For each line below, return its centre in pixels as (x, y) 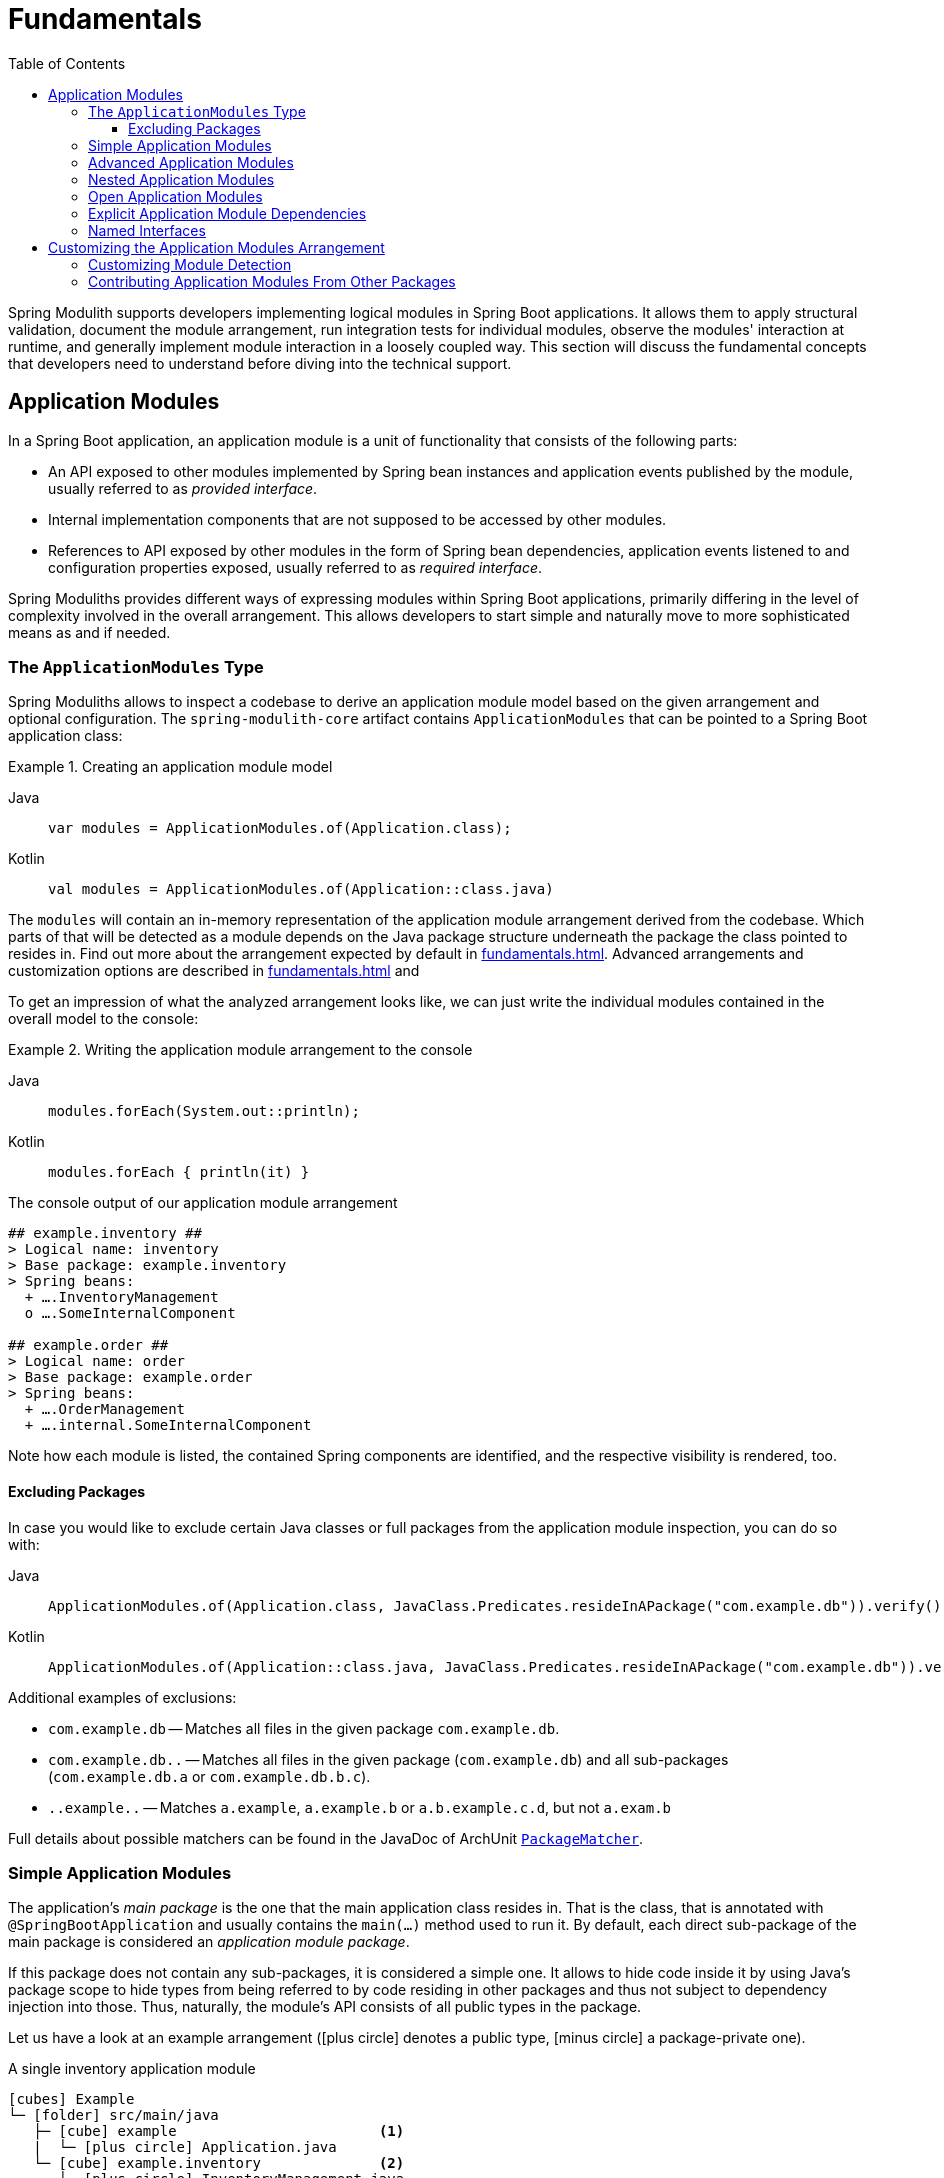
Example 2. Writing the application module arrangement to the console (240, 1050)
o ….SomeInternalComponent (130, 1313)
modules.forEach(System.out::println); (204, 1111)
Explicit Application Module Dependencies (227, 213)
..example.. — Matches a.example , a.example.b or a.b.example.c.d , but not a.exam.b (360, 1807)
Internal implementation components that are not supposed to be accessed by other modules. (357, 519)
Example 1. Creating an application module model (170, 767)
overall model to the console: (103, 1019)
